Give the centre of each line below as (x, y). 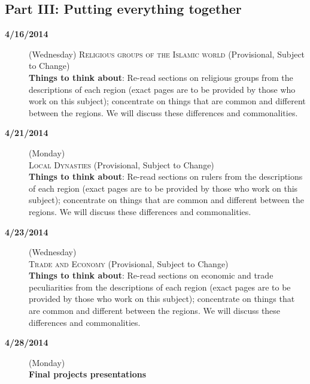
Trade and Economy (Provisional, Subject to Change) (129, 263)
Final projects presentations (88, 374)
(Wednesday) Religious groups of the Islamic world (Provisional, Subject (167, 54)
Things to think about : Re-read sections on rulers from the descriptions (166, 176)
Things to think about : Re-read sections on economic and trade (151, 275)
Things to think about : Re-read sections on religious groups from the (161, 77)
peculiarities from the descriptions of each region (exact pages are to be (160, 287)
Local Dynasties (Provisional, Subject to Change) (121, 164)
